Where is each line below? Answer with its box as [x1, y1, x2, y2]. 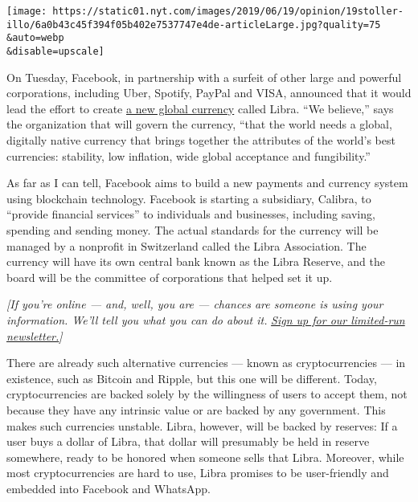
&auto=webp [6, 32, 64, 44]
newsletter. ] [6, 327, 63, 344]
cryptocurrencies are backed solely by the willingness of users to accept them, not [6, 386, 408, 402]
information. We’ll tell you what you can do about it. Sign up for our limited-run [6, 311, 405, 328]
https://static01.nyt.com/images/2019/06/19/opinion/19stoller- [52, 6, 404, 17]
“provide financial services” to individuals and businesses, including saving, [6, 206, 375, 222]
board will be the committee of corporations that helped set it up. [6, 268, 333, 285]
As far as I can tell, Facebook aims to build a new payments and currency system [6, 174, 408, 191]
